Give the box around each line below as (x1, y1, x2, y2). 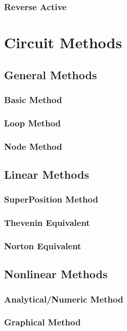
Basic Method (4, 93, 62, 106)
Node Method (4, 140, 62, 152)
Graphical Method (4, 316, 81, 328)
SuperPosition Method (4, 193, 98, 206)
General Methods (4, 67, 97, 82)
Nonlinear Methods (4, 266, 108, 282)
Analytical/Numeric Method (4, 292, 123, 305)
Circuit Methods (4, 32, 122, 53)
